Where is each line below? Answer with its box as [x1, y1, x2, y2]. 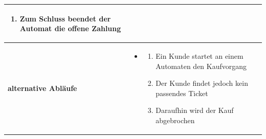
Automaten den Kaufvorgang [156, 60, 247, 71]
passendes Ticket [156, 87, 208, 98]
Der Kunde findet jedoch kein [156, 78, 248, 88]
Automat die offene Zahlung [19, 23, 121, 34]
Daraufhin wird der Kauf [156, 105, 234, 115]
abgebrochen [156, 114, 195, 125]
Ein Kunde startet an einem [156, 50, 243, 61]
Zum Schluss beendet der [19, 13, 111, 24]
